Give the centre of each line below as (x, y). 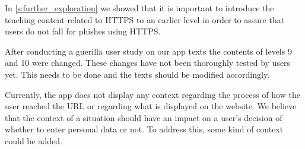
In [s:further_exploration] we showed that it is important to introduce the (139, 8)
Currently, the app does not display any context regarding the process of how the (152, 94)
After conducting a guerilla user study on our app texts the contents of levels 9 (148, 51)
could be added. (34, 140)
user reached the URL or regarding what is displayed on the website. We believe (151, 106)
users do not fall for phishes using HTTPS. (83, 31)
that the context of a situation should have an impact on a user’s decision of (144, 117)
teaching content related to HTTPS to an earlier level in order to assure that (145, 19)
